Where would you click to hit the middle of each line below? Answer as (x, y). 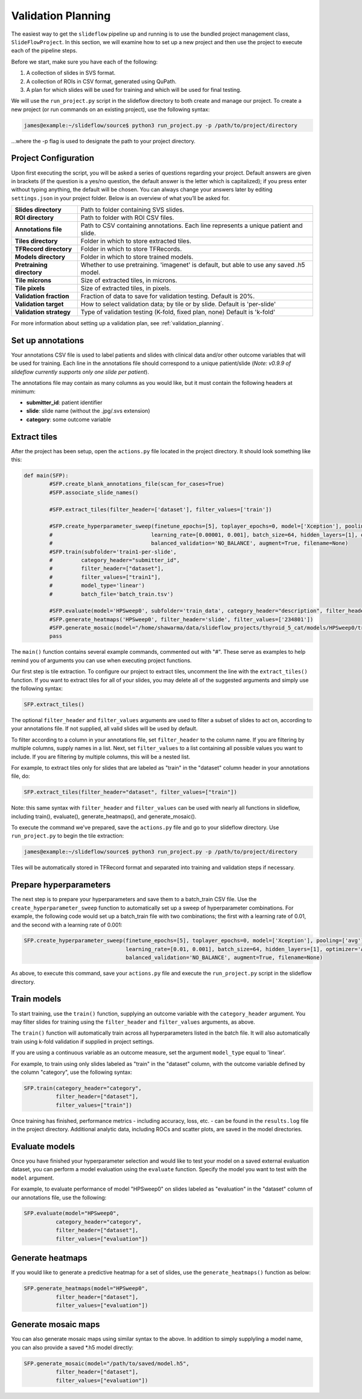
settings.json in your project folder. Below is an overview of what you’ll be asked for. (121, 198)
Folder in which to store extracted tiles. (136, 241)
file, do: (21, 776)
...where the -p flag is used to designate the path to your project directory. (103, 141)
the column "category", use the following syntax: (72, 1072)
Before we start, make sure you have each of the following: (84, 62)
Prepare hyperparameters (61, 885)
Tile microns (33, 280)
